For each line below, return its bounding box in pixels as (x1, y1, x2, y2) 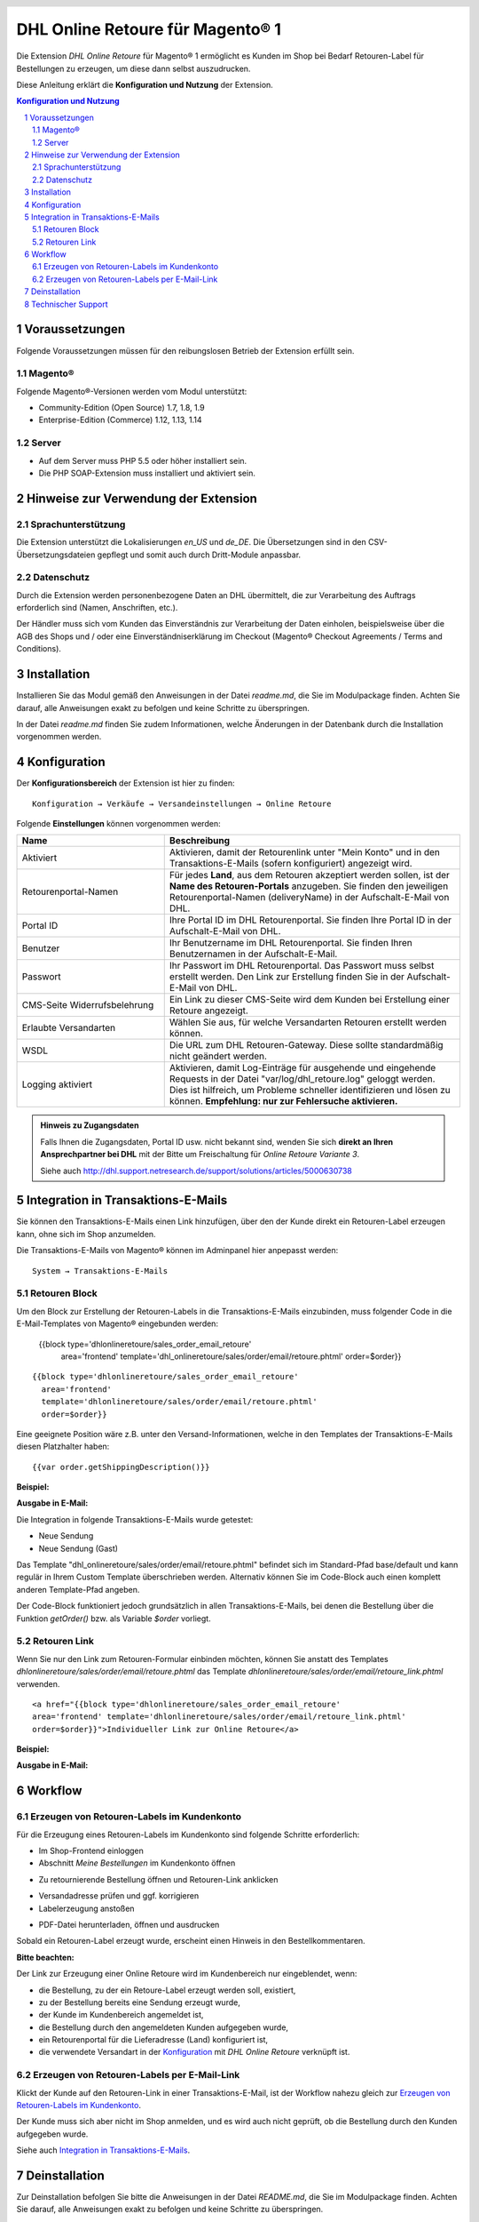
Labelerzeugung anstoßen (38, 1903, 135, 1914)
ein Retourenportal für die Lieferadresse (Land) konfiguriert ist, (38, 2034, 269, 2045)
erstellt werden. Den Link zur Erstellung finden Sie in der (169, 971, 405, 983)
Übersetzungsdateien (16, 549, 96, 560)
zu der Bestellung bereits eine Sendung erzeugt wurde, (38, 1996, 241, 2008)
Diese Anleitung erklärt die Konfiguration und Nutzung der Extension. (16, 79, 274, 90)
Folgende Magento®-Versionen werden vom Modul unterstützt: (16, 386, 247, 396)
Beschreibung (169, 835, 231, 847)
